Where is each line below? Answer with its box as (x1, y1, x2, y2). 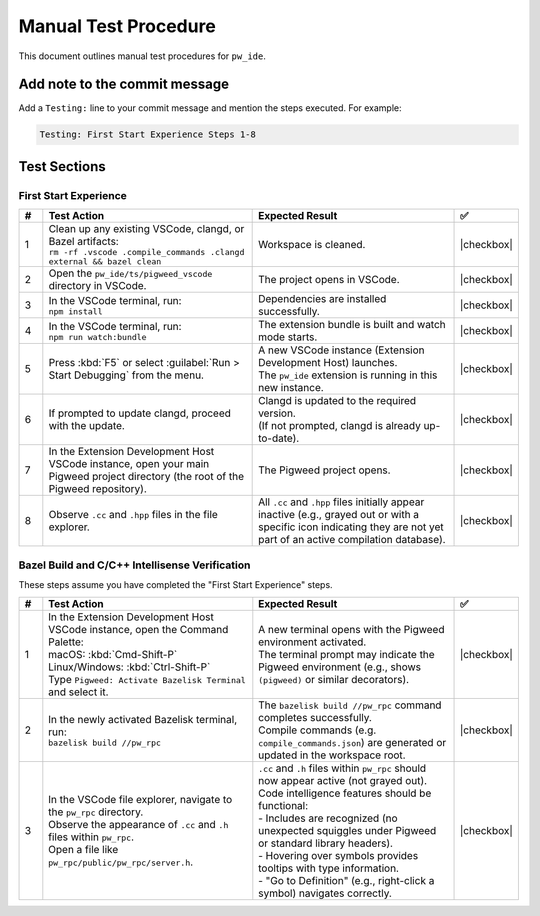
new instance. (258, 381, 324, 395)
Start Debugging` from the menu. (48, 368, 205, 382)
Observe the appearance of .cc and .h (48, 818, 229, 832)
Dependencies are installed (258, 292, 387, 306)
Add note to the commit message (18, 76, 230, 93)
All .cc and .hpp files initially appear (258, 495, 425, 509)
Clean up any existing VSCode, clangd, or (48, 222, 245, 236)
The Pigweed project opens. (258, 463, 391, 477)
